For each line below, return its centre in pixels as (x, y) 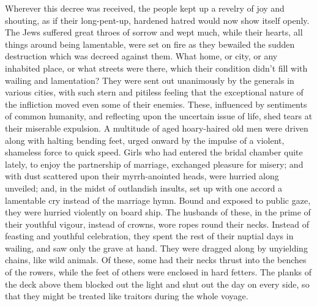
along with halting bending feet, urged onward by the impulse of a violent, (145, 140)
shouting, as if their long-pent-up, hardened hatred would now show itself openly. (157, 20)
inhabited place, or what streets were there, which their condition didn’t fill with (156, 68)
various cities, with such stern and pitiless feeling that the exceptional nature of (154, 92)
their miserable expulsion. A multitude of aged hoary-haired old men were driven (157, 128)
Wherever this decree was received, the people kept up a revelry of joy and (145, 8)
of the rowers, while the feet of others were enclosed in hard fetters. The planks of (158, 272)
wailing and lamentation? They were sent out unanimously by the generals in (150, 80)
